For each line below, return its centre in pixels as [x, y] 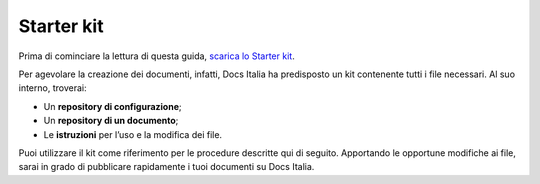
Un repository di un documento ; [111, 121]
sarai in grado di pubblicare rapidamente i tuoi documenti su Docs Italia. [166, 167]
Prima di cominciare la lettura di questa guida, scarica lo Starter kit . [156, 56]
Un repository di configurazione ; [112, 106]
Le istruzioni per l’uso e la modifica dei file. [133, 134]
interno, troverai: [52, 88]
